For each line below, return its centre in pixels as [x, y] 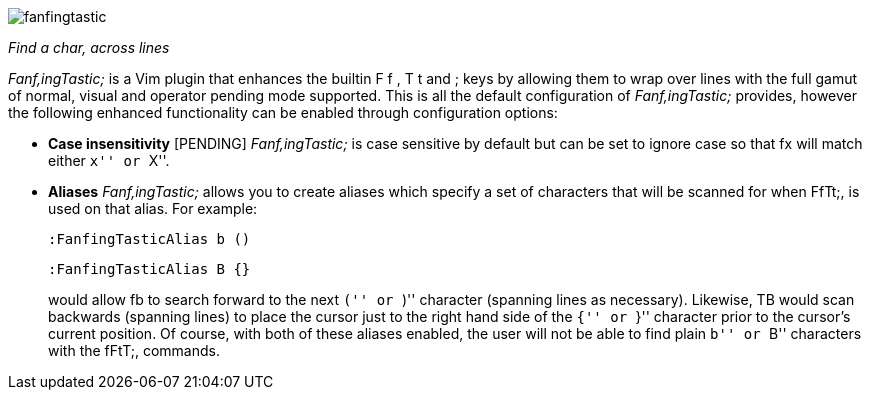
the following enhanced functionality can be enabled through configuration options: [283, 112]
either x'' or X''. [109, 160]
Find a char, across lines [89, 47]
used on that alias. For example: [153, 208]
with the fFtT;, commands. [134, 350]
